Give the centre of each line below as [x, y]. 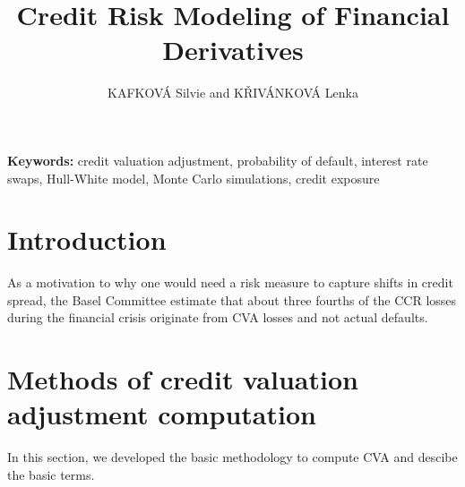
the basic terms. [51, 474]
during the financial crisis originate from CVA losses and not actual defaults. [218, 317]
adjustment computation [162, 414]
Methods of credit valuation [183, 379]
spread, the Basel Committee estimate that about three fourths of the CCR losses [232, 299]
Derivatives [233, 50]
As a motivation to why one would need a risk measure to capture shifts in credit [230, 282]
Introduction [87, 239]
